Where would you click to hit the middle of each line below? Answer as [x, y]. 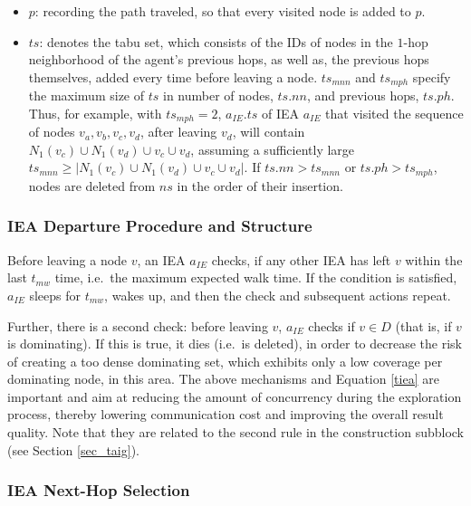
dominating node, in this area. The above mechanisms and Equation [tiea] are [223, 379]
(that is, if [423, 325]
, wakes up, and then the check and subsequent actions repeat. [278, 295]
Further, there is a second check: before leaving [138, 325]
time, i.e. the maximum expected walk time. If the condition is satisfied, [256, 277]
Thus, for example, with [95, 113]
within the [434, 259]
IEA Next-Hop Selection [99, 490]
